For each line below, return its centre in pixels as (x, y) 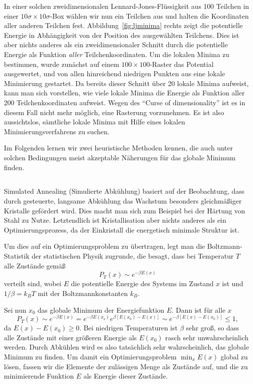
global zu (234, 356)
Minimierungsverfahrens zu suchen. (57, 131)
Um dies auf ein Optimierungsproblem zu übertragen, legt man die (105, 246)
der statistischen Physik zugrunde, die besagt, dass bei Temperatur (133, 256)
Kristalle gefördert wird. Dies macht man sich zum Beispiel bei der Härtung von (125, 210)
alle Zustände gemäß (35, 265)
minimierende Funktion (39, 376)
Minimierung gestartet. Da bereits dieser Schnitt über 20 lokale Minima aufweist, (126, 83)
